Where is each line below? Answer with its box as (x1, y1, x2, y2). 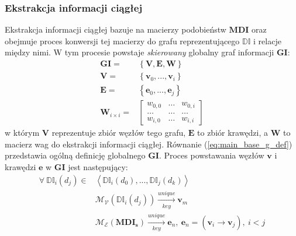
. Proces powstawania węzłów (159, 149, 264, 161)
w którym (5, 126, 40, 139)
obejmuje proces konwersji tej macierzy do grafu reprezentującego (5, 34, 240, 47)
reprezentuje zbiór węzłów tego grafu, (51, 126, 186, 139)
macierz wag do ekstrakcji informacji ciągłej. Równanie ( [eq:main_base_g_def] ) (5, 138, 292, 150)
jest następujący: (68, 160, 128, 172)
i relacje (253, 34, 281, 47)
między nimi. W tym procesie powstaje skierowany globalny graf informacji (5, 46, 274, 58)
